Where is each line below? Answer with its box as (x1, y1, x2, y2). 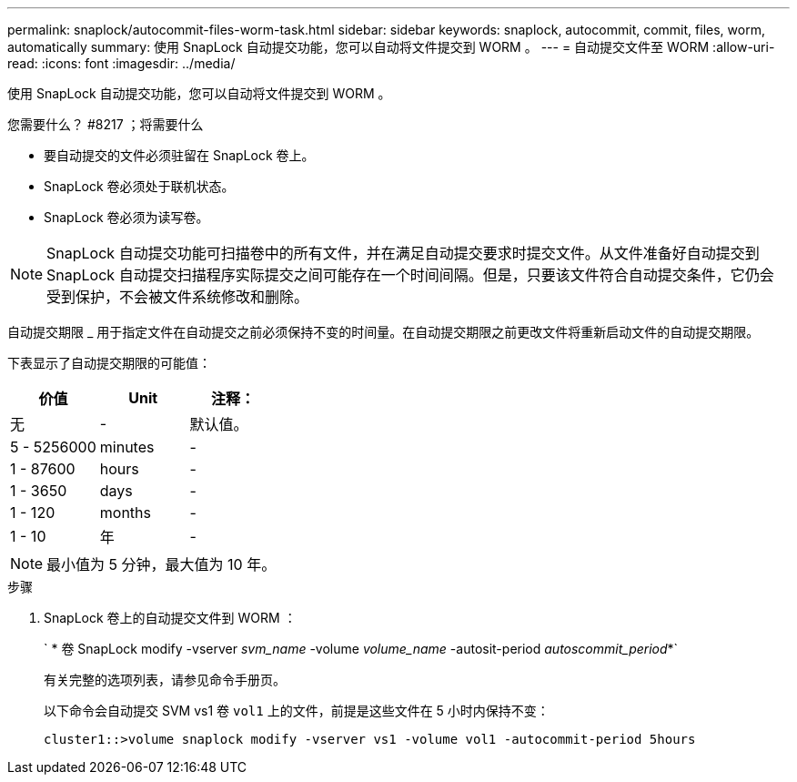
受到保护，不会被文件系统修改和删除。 (46, 288, 309, 306)
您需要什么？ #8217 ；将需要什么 (7, 117, 204, 132)
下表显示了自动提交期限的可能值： (7, 355, 211, 371)
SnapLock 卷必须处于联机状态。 (44, 178, 235, 194)
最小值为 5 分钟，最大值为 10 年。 (46, 555, 277, 574)
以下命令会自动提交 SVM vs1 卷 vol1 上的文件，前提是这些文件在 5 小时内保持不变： (44, 703, 550, 718)
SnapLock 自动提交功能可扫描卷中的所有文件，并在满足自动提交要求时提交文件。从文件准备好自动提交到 (46, 244, 760, 262)
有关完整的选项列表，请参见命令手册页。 (44, 672, 286, 687)
